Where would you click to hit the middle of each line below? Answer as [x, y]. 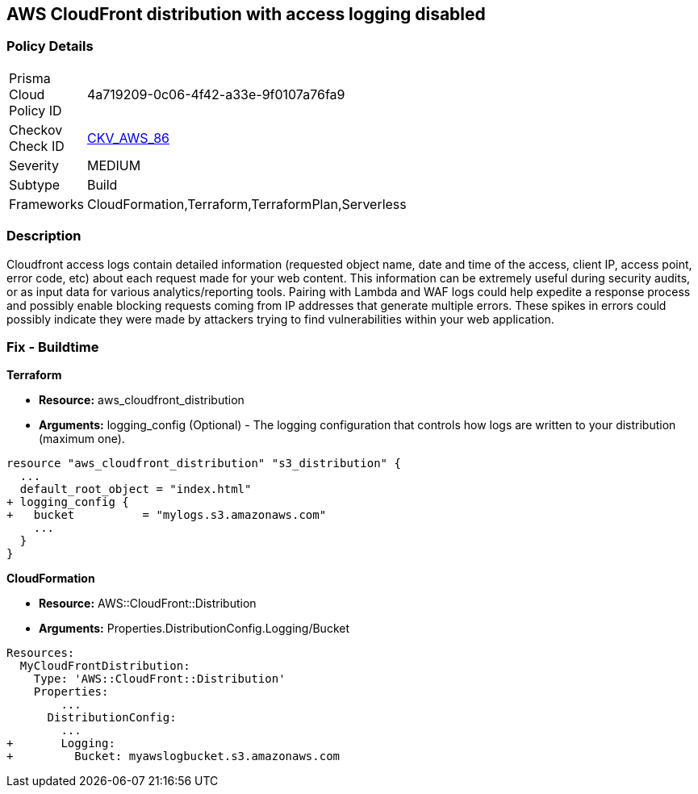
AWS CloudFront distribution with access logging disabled [246, 14]
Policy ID [36, 110]
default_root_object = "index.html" [136, 489]
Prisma [30, 78]
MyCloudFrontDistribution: [105, 666]
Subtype [35, 184]
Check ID [37, 146]
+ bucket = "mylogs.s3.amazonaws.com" [167, 515]
